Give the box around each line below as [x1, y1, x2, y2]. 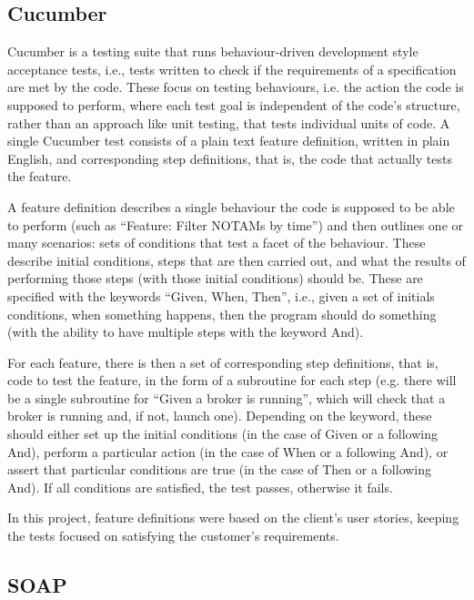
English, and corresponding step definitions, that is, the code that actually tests [7, 148, 452, 168]
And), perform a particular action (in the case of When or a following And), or [7, 442, 449, 461]
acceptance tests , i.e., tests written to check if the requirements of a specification [7, 59, 457, 78]
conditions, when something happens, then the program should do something [7, 304, 437, 323]
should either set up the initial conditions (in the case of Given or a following [7, 424, 439, 443]
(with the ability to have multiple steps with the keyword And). [7, 322, 364, 341]
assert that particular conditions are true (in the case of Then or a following [7, 460, 432, 479]
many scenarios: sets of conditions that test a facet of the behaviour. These [7, 233, 426, 252]
